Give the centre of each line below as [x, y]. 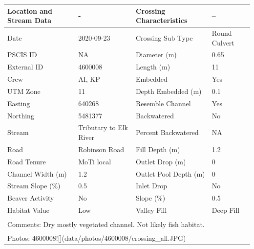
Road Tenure [27, 161]
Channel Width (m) [37, 173]
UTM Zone [24, 91]
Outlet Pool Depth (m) [170, 173]
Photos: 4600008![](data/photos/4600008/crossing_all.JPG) [97, 238]
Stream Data [30, 20]
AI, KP [89, 79]
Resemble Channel [163, 103]
